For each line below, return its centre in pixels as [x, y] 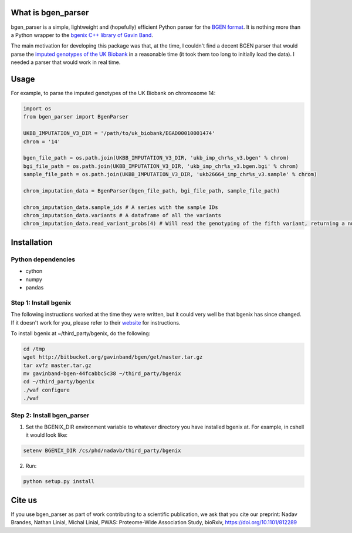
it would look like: [46, 435]
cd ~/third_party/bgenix [59, 382]
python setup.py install [59, 482]
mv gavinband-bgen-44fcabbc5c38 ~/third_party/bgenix [102, 374]
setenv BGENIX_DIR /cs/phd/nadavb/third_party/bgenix [102, 451]
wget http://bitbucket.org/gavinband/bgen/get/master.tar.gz [113, 357]
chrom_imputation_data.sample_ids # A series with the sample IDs [121, 207]
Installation [32, 242]
